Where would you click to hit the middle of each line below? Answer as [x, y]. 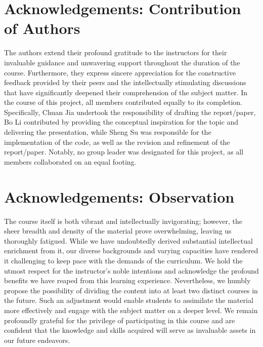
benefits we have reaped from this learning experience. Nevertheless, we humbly [127, 280]
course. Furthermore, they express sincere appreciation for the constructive [120, 72]
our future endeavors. [37, 340]
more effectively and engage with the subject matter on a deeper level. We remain [131, 310]
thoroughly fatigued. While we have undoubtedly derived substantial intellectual [128, 240]
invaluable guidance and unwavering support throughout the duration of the [122, 62]
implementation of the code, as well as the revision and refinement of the [117, 142]
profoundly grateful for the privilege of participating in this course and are [120, 320]
